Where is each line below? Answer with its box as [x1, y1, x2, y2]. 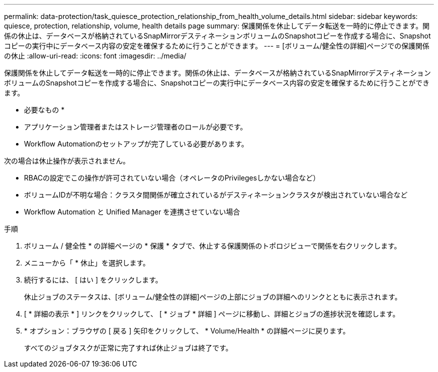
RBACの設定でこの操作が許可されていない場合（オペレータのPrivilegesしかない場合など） [24, 173, 320, 182]
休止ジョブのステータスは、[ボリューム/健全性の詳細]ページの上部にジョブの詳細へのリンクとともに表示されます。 [24, 292, 402, 301]
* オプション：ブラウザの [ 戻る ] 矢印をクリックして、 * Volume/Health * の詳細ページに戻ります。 [24, 326, 350, 335]
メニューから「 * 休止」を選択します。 [24, 258, 150, 267]
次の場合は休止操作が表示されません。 [4, 156, 130, 165]
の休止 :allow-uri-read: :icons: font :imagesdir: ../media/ [4, 51, 186, 60]
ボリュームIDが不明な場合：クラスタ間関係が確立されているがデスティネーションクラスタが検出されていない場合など [24, 190, 407, 199]
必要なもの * [24, 105, 64, 114]
